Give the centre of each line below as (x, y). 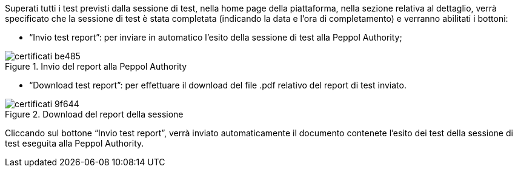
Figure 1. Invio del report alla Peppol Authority (96, 66)
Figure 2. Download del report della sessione (94, 114)
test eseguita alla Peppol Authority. (75, 143)
